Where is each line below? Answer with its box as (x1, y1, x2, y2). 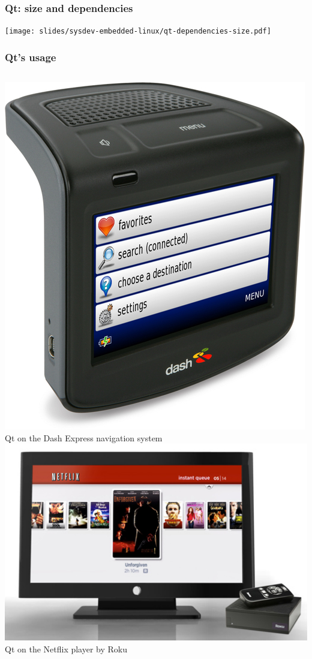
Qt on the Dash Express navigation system (5, 431, 163, 444)
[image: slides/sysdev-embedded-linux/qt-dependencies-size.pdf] (5, 27, 271, 36)
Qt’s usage (5, 49, 56, 64)
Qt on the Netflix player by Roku (5, 642, 128, 655)
